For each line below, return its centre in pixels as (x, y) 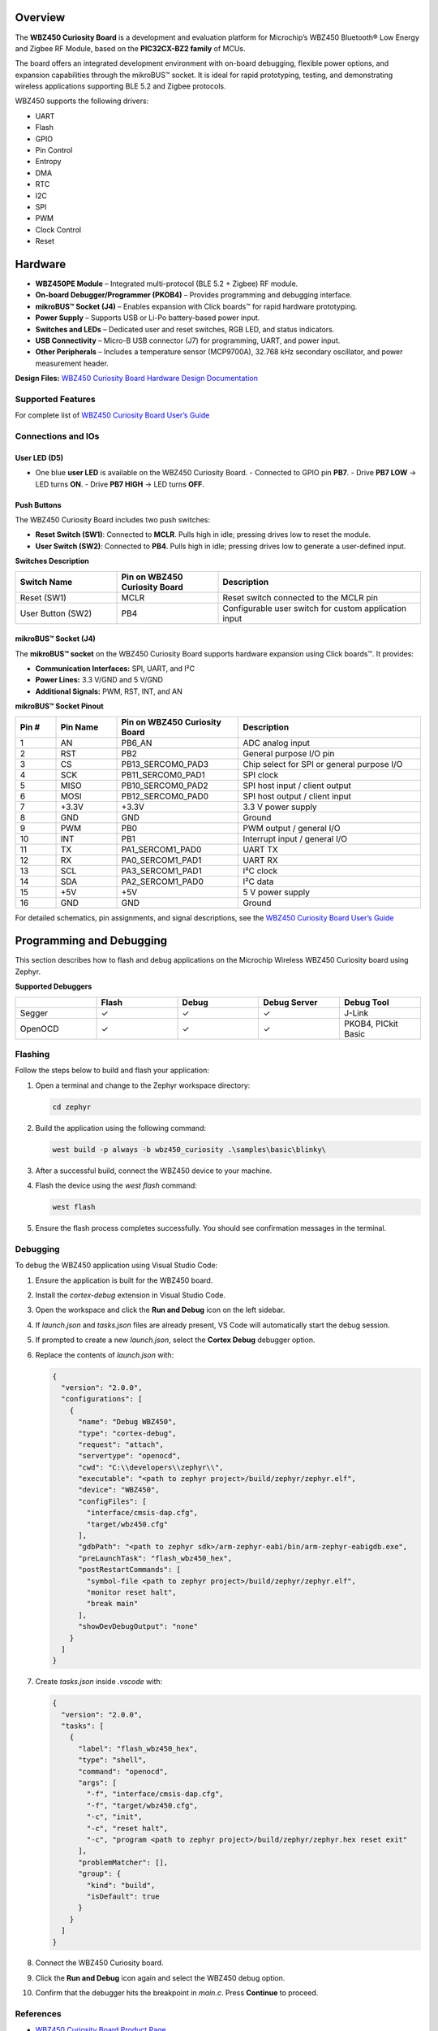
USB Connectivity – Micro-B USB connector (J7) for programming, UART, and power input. (188, 340)
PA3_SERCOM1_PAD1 (161, 871)
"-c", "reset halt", (127, 1828)
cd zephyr (72, 1106)
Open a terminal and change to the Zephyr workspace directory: (143, 1085)
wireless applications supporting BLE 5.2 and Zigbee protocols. (120, 86)
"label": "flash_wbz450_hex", (138, 1748)
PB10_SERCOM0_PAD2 (165, 786)
